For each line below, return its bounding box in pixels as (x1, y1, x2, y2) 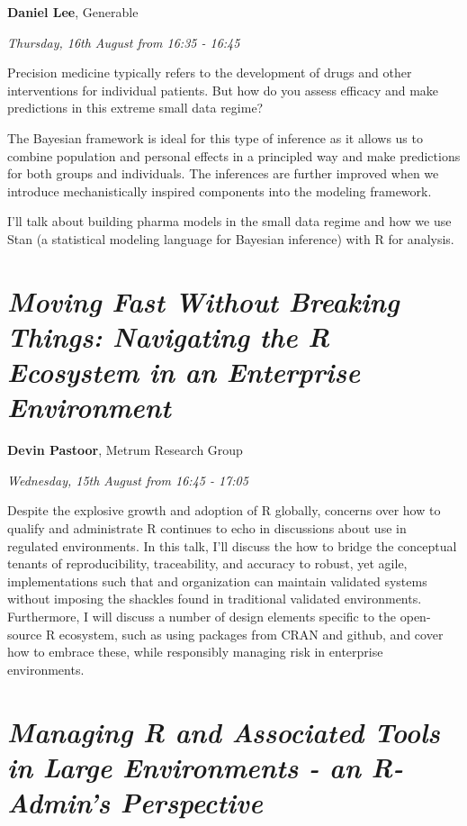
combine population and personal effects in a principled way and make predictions (7, 146, 461, 165)
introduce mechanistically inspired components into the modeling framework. (7, 181, 432, 200)
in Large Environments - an (7, 748, 361, 785)
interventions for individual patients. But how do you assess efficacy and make (7, 80, 439, 99)
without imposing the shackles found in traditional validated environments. (7, 589, 422, 608)
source (7, 624, 42, 643)
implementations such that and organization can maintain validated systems (7, 571, 427, 590)
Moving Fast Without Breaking (7, 282, 400, 320)
